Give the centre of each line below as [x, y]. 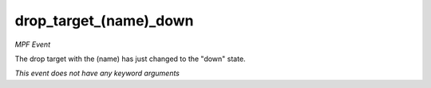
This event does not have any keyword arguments [97, 73]
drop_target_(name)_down [105, 21]
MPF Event [33, 44]
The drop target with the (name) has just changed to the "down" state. [130, 59]
